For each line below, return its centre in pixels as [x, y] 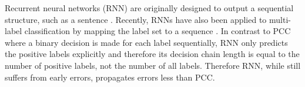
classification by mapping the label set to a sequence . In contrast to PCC [157, 31]
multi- [280, 19]
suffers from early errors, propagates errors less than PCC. [110, 77]
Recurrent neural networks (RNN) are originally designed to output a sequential [149, 8]
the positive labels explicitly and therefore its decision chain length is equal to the [152, 54]
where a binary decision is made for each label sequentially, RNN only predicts [146, 42]
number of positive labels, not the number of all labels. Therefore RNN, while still [153, 65]
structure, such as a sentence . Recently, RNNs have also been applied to [136, 19]
